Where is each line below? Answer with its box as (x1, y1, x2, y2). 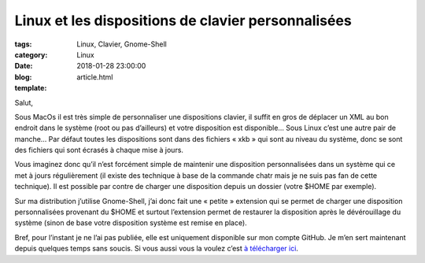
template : (14, 83, 47, 93)
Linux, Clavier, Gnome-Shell (76, 39, 167, 49)
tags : (14, 39, 32, 49)
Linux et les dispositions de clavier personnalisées (14, 12, 352, 29)
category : (14, 50, 48, 59)
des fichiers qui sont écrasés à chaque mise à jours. (14, 146, 184, 155)
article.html (76, 72, 113, 82)
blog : (14, 72, 32, 82)
